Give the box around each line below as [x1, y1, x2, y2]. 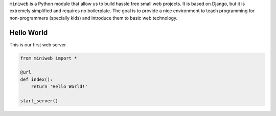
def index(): [20, 76, 53, 82]
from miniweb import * [20, 55, 77, 61]
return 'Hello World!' [31, 84, 88, 90]
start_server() [20, 98, 58, 104]
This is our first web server [9, 41, 66, 48]
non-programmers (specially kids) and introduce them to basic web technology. [9, 15, 178, 21]
